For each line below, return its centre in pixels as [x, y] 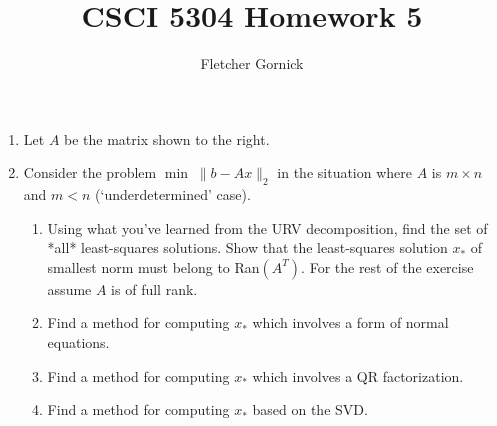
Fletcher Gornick [252, 63]
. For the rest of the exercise [387, 266]
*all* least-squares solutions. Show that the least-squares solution [247, 247]
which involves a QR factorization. [358, 375]
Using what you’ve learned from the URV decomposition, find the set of [267, 227]
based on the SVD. [310, 409]
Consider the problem [90, 172]
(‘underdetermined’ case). [173, 194]
